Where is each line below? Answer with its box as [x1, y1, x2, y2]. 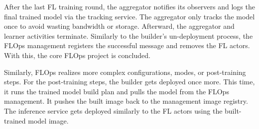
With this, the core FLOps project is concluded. [4, 50, 150, 60]
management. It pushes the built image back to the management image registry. [4, 96, 248, 106]
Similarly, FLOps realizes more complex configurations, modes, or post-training [4, 66, 246, 77]
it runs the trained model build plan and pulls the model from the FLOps [4, 86, 229, 96]
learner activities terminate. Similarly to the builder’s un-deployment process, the [4, 30, 253, 41]
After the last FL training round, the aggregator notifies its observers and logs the [4, 1, 255, 11]
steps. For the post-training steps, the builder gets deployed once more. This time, [4, 76, 255, 87]
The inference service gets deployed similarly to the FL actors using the [4, 105, 223, 116]
